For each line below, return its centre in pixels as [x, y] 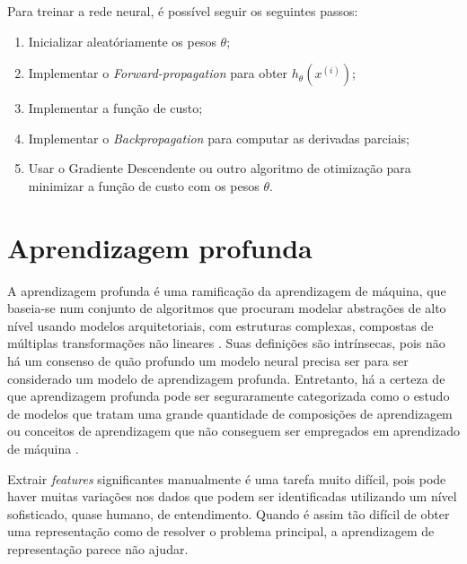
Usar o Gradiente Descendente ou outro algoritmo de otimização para [220, 168]
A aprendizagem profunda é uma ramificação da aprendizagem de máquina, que [227, 290]
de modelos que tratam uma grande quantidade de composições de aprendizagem [230, 413]
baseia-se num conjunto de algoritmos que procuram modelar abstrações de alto [227, 308]
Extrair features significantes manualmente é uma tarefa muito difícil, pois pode [227, 478]
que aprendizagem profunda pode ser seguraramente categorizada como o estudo [229, 396]
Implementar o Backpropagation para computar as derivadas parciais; [219, 138]
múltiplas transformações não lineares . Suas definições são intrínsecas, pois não [226, 343]
